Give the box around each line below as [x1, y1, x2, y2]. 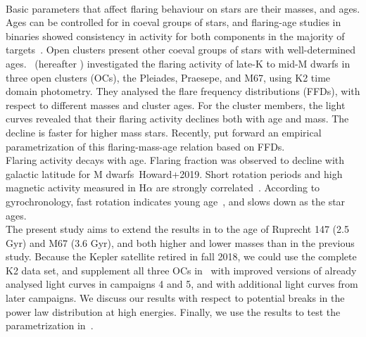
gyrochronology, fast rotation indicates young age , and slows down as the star [6, 193, 346, 208]
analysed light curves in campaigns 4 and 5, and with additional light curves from [6, 276, 358, 291]
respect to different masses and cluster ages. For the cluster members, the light [6, 97, 346, 112]
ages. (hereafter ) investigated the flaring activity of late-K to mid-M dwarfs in [6, 56, 351, 70]
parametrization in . [6, 318, 94, 333]
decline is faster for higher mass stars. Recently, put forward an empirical [6, 125, 322, 139]
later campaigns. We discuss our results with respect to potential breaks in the [6, 291, 345, 305]
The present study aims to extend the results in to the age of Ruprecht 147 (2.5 [6, 222, 349, 236]
